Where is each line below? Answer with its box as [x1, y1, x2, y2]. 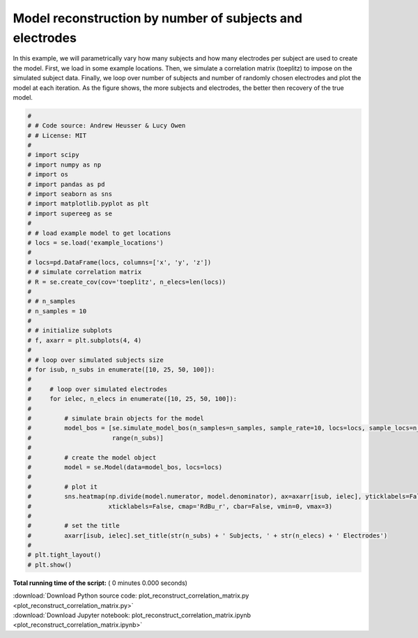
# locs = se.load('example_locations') [27, 238, 164, 247]
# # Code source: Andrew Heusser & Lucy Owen [27, 122, 186, 130]
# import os [27, 171, 69, 179]
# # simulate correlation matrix [27, 268, 142, 276]
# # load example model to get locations [27, 229, 171, 237]
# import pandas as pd [27, 180, 105, 188]
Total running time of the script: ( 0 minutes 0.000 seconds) [13, 579, 188, 587]
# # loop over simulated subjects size [27, 356, 164, 364]
